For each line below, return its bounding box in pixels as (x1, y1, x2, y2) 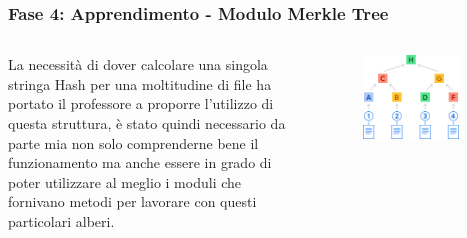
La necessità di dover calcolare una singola (8, 54, 268, 75)
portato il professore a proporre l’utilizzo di (8, 93, 274, 114)
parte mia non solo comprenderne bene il (8, 132, 259, 153)
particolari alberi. (8, 210, 115, 231)
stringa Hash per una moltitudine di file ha (8, 73, 272, 94)
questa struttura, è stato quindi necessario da (8, 113, 286, 133)
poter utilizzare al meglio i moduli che (8, 171, 242, 192)
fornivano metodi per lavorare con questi (8, 191, 257, 212)
